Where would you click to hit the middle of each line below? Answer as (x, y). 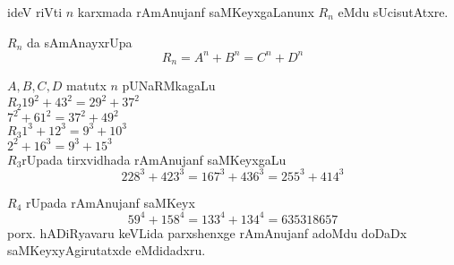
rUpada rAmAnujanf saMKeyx (110, 202)
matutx (86, 85)
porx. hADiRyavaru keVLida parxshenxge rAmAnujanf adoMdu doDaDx (207, 232)
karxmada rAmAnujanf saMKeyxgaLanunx (196, 12)
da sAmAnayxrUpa (79, 42)
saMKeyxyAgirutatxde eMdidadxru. (107, 250)
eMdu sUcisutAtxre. (393, 12)
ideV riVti (35, 12)
